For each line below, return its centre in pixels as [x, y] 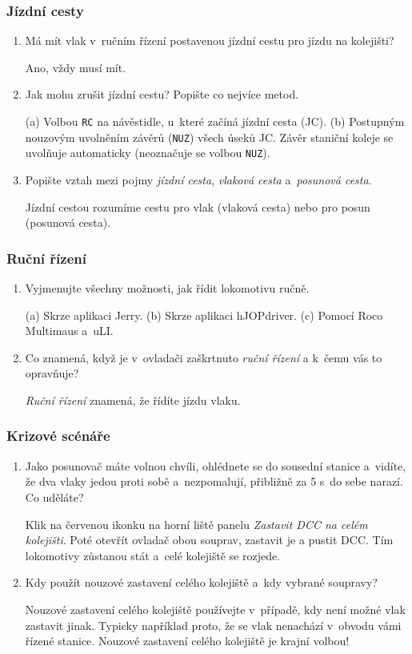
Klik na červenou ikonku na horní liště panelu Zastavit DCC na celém [196, 524]
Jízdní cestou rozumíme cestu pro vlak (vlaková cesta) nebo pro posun [198, 206]
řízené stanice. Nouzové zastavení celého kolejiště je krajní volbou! [187, 641]
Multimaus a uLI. [69, 331]
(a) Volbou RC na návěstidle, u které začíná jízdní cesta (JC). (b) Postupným [215, 121]
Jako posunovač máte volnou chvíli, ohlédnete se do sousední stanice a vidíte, [216, 465]
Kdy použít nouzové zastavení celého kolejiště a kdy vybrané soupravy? [201, 582]
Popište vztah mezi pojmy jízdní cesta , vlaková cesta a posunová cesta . [198, 179]
